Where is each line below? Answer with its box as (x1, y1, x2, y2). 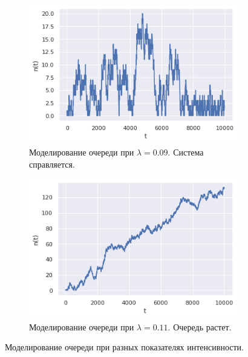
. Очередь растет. (168, 320, 232, 333)
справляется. (29, 157, 75, 170)
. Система (168, 145, 204, 158)
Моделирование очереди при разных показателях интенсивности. (5, 341, 244, 353)
